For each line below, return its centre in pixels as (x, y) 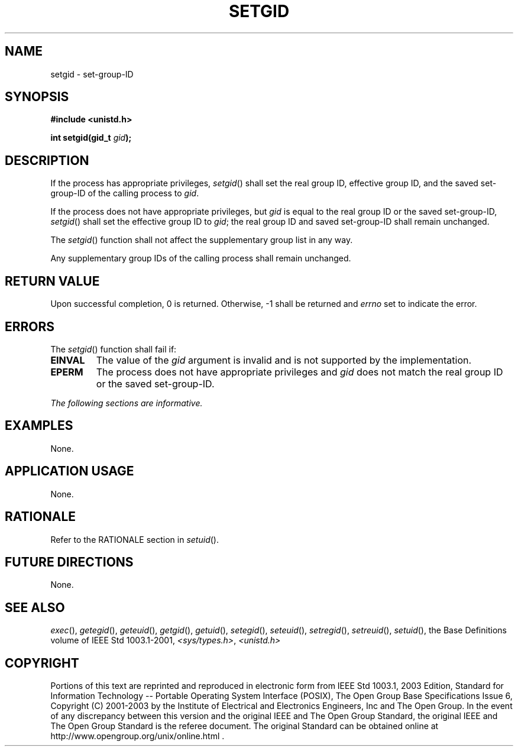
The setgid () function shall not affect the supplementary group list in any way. (202, 240)
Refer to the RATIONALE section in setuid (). (135, 539)
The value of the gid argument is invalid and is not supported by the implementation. (284, 360)
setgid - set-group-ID (92, 74)
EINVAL (68, 360)
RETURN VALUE (52, 281)
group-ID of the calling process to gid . (125, 193)
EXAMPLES (39, 426)
